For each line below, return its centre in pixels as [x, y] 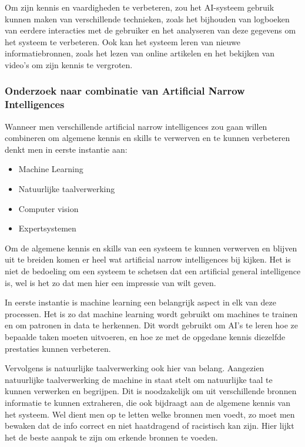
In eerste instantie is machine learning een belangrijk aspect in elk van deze [140, 302]
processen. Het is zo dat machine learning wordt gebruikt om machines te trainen [151, 313]
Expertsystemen [47, 228]
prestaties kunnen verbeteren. [58, 348]
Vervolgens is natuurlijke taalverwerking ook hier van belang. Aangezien [135, 368]
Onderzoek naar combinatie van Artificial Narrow [125, 91]
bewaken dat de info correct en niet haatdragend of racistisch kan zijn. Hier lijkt [150, 426]
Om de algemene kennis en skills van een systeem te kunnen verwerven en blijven [151, 248]
